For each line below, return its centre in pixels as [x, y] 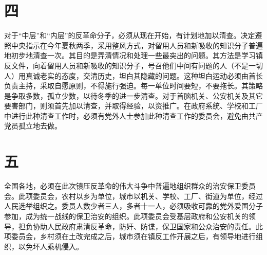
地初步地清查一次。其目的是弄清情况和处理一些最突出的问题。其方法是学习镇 [133, 55]
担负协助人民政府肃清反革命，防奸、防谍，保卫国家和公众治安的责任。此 [140, 226]
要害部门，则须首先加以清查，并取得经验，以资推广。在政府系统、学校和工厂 [133, 106]
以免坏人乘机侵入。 [51, 246]
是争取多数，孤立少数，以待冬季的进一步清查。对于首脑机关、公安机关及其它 [133, 95]
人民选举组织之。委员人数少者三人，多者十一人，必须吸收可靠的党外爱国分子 [133, 206]
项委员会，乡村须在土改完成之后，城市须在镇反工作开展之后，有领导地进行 [130, 236]
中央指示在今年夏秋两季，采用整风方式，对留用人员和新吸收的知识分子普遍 [137, 45]
